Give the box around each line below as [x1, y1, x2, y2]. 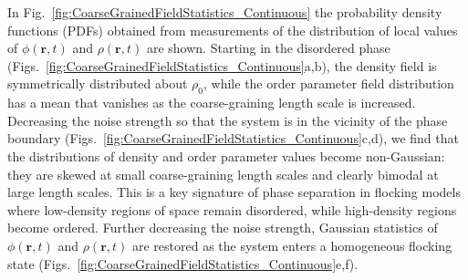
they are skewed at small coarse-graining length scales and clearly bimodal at [7, 164, 439, 183]
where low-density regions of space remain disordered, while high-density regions [7, 200, 457, 219]
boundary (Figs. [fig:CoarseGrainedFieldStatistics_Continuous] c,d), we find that [7, 129, 459, 148]
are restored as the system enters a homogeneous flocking [131, 235, 452, 254]
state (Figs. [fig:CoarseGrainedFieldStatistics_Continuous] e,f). [7, 254, 359, 273]
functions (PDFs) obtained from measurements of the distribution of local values [7, 20, 458, 39]
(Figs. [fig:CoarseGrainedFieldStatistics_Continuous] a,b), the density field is [7, 56, 437, 75]
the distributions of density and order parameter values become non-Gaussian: [7, 146, 445, 165]
